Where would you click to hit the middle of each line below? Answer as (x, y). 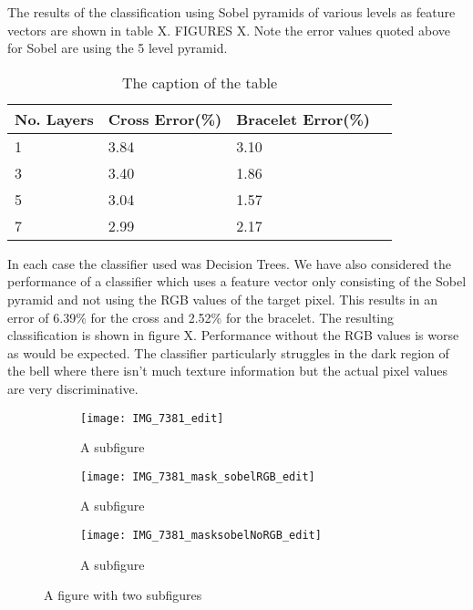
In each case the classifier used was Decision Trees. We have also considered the (230, 263)
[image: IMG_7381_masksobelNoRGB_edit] (201, 536)
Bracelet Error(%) (303, 119)
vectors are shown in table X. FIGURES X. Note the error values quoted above (229, 30)
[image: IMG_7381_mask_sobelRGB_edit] (198, 476)
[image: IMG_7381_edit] (152, 418)
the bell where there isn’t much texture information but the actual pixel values (227, 371)
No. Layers (54, 119)
